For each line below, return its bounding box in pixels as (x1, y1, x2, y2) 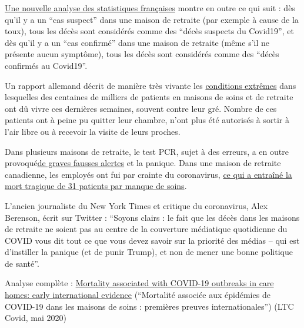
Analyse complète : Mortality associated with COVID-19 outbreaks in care (5, 277, 274, 289)
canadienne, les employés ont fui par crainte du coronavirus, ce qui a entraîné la (5, 168, 292, 180)
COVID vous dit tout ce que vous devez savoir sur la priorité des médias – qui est (5, 234, 300, 246)
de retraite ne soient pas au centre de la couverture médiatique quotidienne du (5, 223, 288, 235)
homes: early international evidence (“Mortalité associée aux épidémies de (5, 289, 270, 301)
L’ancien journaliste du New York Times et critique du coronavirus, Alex (5, 199, 268, 211)
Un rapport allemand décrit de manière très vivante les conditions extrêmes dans (5, 79, 296, 91)
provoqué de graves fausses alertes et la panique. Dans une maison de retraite (5, 157, 281, 169)
